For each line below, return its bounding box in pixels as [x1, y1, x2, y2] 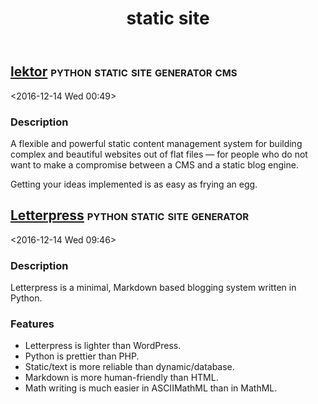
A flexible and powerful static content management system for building [10, 137, 303, 149]
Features [10, 317, 55, 331]
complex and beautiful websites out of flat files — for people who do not [10, 148, 308, 160]
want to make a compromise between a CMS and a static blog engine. [10, 158, 299, 171]
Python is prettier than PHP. [24, 350, 140, 362]
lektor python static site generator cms [10, 63, 238, 81]
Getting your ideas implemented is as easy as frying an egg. [10, 178, 258, 190]
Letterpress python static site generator [10, 207, 250, 224]
